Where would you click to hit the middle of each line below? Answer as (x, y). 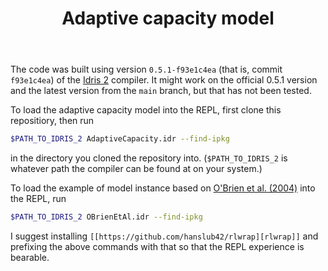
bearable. (30, 257)
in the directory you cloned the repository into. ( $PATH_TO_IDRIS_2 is (149, 158)
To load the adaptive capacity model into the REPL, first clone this (146, 110)
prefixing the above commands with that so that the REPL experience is (157, 246)
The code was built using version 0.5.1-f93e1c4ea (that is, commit (146, 69)
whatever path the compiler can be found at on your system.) (136, 169)
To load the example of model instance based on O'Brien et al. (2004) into (163, 188)
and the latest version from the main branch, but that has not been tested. (161, 91)
